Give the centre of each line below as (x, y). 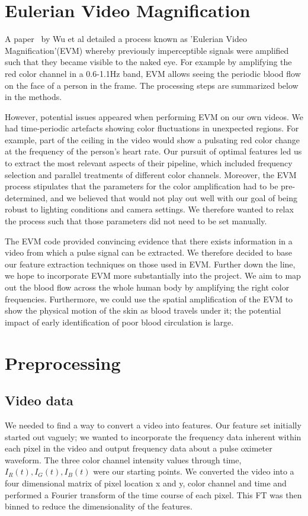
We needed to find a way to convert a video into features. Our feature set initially (153, 425)
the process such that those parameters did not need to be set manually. (136, 221)
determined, (26, 197)
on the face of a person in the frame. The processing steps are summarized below (152, 85)
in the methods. (33, 97)
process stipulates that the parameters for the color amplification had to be (142, 186)
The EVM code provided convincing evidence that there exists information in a (149, 241)
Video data (39, 400)
